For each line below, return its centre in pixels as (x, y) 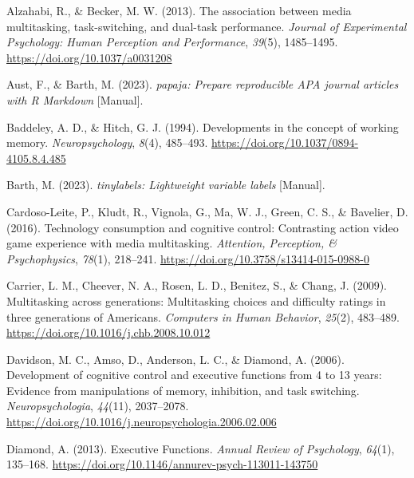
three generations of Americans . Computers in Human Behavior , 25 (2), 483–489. (203, 316)
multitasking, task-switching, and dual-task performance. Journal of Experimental (207, 26)
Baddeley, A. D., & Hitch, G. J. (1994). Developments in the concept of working (203, 126)
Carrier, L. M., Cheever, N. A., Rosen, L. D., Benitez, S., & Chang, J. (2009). (197, 285)
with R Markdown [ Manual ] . (75, 99)
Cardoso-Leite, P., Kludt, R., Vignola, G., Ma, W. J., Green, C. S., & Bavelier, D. (207, 211)
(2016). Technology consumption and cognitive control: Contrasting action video (203, 227)
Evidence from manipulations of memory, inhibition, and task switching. (183, 390)
